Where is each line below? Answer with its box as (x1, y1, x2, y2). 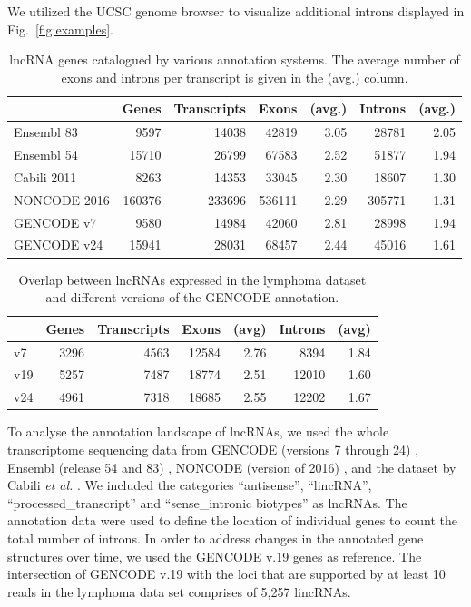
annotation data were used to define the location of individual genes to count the (7, 511, 458, 530)
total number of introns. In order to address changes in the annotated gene (7, 528, 424, 547)
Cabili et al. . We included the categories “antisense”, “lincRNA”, (7, 475, 372, 494)
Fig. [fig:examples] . (7, 19, 113, 38)
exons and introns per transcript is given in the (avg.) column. (61, 67, 408, 86)
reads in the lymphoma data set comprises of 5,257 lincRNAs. (7, 582, 351, 601)
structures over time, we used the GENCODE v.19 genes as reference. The (7, 546, 422, 565)
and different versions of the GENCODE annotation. (45, 288, 339, 307)
